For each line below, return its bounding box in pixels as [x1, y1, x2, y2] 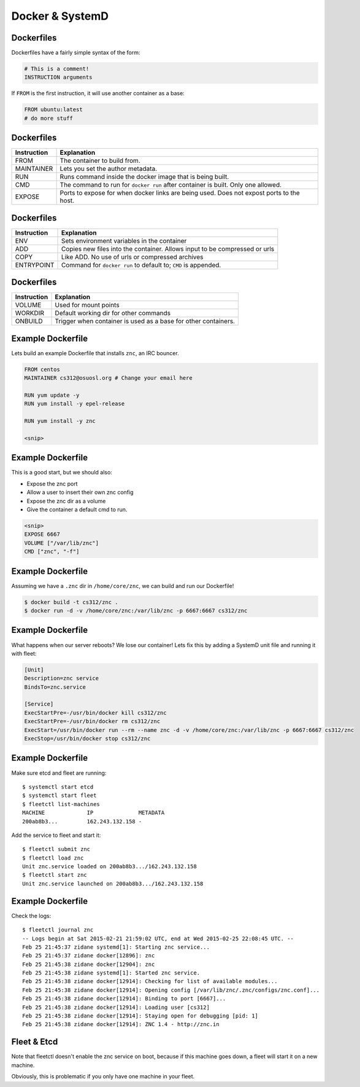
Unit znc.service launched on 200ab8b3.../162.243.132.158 [22, 880, 204, 887]
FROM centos [24, 366, 61, 373]
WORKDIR [15, 309, 44, 318]
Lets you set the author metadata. [59, 165, 158, 173]
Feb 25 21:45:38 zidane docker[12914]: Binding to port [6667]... [22, 995, 226, 1002]
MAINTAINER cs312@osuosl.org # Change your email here [24, 375, 193, 382]
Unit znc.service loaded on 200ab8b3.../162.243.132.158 [22, 863, 197, 870]
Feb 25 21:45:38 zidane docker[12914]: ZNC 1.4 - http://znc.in [22, 1021, 220, 1028]
